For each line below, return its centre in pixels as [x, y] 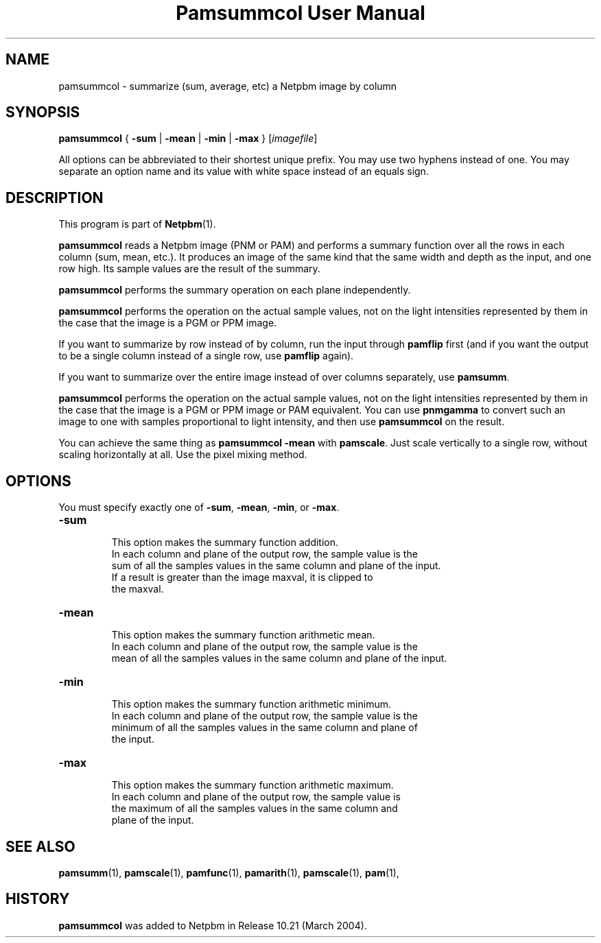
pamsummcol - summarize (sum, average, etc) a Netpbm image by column [228, 86]
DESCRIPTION [55, 198]
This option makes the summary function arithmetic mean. [243, 635]
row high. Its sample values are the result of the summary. [189, 269]
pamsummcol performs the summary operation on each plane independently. [235, 290]
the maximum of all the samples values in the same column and [255, 809]
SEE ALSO [40, 846]
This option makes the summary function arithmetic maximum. [252, 785]
